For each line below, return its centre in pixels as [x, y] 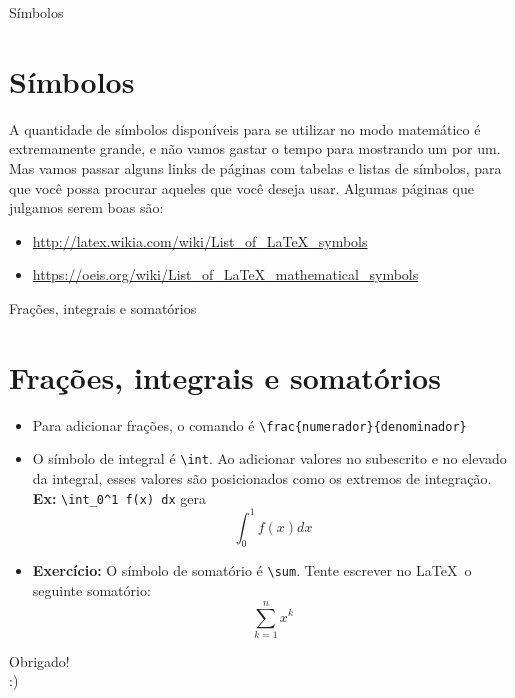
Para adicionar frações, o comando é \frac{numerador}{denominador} [249, 424]
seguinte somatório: [91, 590]
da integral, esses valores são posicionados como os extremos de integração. [262, 477]
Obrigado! [39, 660]
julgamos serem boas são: [86, 207]
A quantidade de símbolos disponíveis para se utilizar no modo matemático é [245, 128]
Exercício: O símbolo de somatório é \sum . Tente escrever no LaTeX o [252, 570]
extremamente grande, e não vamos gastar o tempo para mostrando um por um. [255, 148]
